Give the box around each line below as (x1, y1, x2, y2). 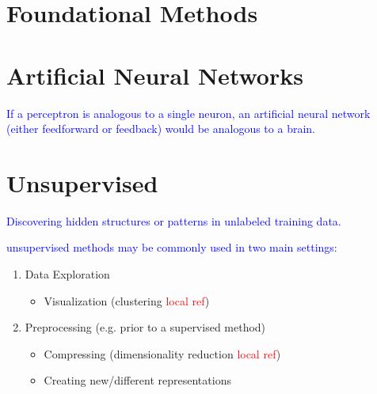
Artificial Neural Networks (6, 59, 303, 91)
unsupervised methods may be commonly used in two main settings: (6, 239, 337, 256)
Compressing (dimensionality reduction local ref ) (44, 345, 281, 362)
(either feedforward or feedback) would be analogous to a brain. (6, 120, 315, 137)
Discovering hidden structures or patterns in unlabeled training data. (6, 212, 341, 229)
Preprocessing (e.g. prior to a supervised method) (25, 319, 266, 335)
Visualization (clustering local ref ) (44, 292, 210, 309)
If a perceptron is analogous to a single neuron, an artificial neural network (6, 104, 371, 121)
